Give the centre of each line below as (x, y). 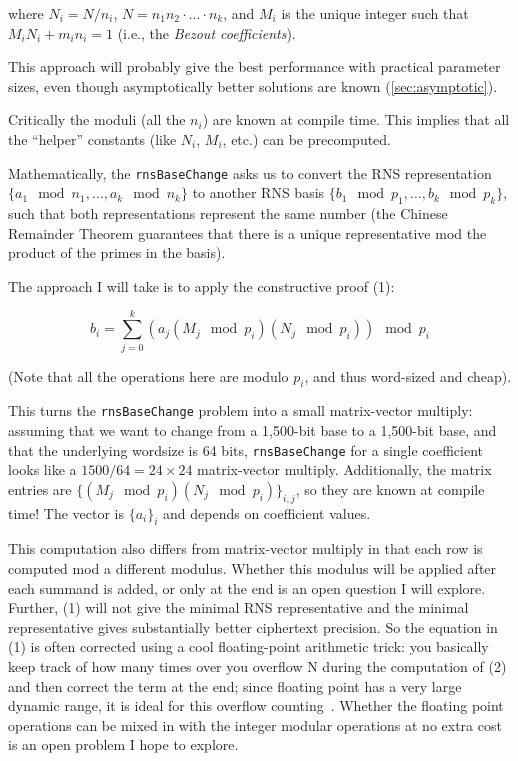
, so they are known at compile (390, 488)
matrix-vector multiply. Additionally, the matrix (344, 469)
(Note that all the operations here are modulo (148, 375)
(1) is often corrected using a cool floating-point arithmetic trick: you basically (248, 646)
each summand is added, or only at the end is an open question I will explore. (247, 587)
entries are (40, 488)
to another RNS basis (258, 192)
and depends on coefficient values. (267, 512)
